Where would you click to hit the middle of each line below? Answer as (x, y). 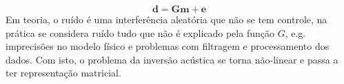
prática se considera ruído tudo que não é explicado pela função (140, 32)
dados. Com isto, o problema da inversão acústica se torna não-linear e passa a (172, 59)
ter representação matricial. (63, 73)
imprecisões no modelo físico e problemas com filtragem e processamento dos (168, 46)
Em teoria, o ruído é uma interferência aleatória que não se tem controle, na (166, 19)
